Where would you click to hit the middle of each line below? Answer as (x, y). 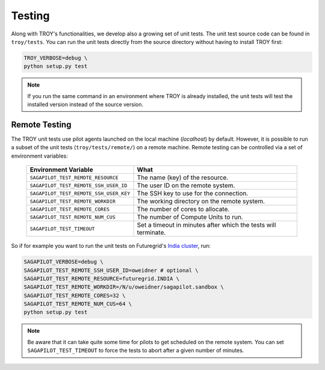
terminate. (151, 233)
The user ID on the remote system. (186, 185)
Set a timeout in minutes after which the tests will (206, 225)
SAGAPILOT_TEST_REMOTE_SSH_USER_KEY (80, 193)
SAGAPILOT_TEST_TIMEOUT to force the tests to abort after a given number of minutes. (136, 350)
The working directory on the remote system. (201, 202)
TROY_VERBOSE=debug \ (56, 58)
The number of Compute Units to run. (190, 217)
